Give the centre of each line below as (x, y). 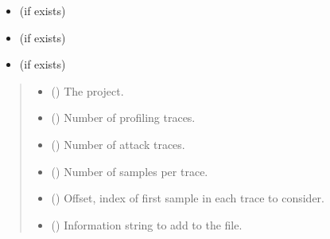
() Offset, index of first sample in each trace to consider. (188, 198)
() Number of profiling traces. (123, 118)
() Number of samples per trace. (130, 171)
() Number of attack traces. (118, 144)
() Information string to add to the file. (147, 224)
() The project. (87, 90)
